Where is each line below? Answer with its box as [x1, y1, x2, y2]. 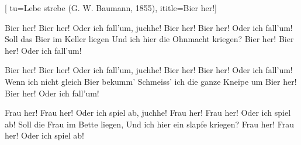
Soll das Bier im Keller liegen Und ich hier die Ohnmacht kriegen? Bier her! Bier [5, 33, 294, 45]
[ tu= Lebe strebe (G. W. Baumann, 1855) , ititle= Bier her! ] [5, 2, 217, 13]
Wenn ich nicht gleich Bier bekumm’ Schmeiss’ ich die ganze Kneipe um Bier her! [5, 75, 297, 87]
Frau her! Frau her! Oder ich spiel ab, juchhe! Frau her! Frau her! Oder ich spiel [5, 106, 291, 119]
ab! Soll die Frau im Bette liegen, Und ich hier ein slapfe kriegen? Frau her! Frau [5, 118, 295, 130]
